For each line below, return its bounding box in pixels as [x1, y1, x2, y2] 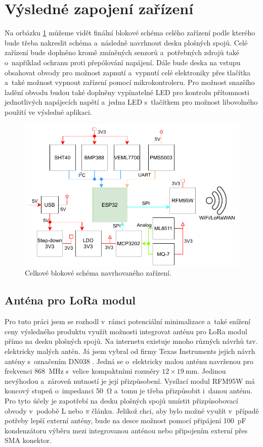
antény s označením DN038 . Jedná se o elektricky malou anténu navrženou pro [5, 355, 253, 366]
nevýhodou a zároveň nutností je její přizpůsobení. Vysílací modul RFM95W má [5, 375, 255, 386]
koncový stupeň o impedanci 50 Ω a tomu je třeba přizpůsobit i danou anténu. [5, 385, 252, 396]
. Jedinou [197, 366, 226, 376]
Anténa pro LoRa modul [5, 292, 136, 308]
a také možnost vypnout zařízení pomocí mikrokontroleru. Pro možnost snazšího [5, 77, 255, 87]
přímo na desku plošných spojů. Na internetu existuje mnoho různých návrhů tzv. [5, 336, 258, 346]
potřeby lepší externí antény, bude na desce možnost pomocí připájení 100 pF [5, 415, 246, 426]
